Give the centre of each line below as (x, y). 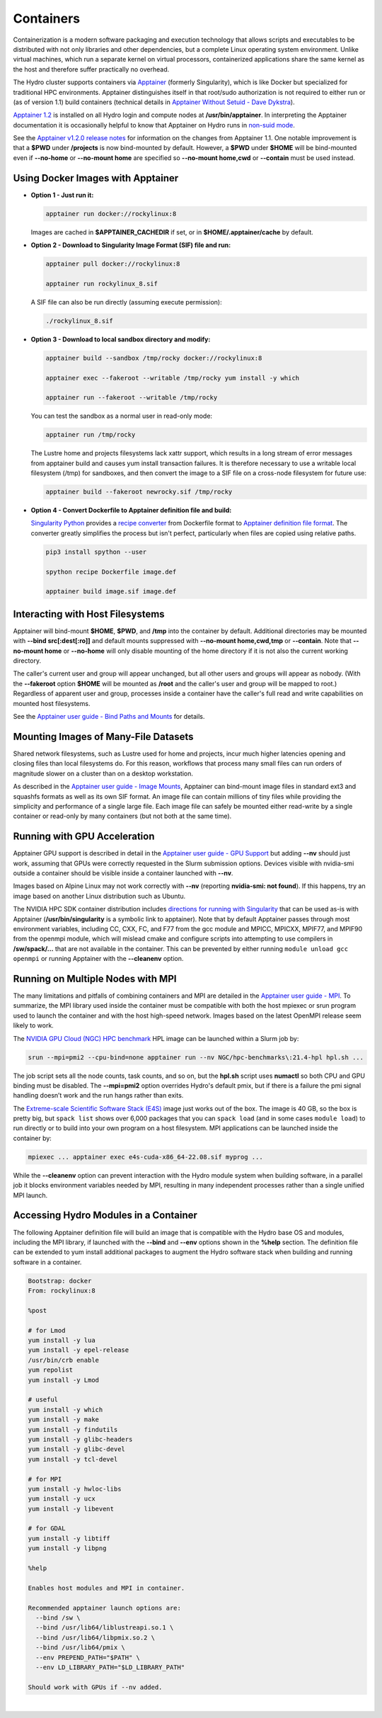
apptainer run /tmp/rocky (91, 435)
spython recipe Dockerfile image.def (111, 571)
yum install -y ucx (62, 1499)
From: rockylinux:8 (62, 1291)
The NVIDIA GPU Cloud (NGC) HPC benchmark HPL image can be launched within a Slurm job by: (156, 1038)
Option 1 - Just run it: (62, 195)
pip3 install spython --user (96, 552)
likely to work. (34, 1025)
